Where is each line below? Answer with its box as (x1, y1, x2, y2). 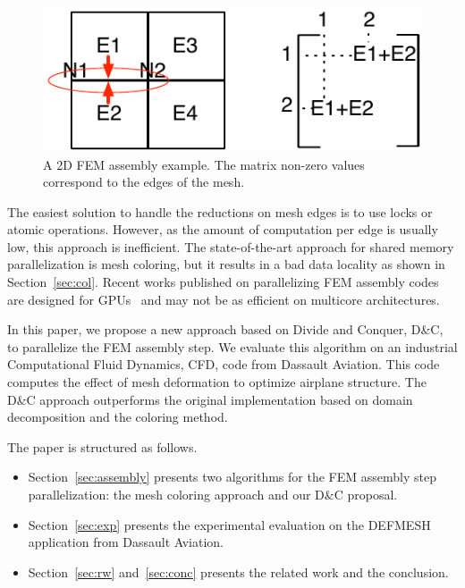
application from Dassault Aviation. (28, 533, 224, 551)
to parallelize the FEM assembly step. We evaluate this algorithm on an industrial (7, 337, 458, 356)
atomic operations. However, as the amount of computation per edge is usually (7, 220, 438, 239)
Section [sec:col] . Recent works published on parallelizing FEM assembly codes (7, 273, 439, 291)
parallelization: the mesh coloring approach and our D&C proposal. (28, 485, 398, 504)
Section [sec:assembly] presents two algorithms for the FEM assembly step (28, 467, 436, 486)
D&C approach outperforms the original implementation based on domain (7, 390, 413, 408)
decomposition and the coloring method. (7, 407, 228, 426)
